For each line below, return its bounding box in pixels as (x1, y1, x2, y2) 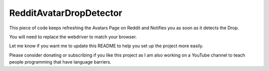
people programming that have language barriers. (9, 59, 112, 65)
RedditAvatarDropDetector (9, 7, 123, 18)
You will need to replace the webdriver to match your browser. (9, 34, 137, 40)
